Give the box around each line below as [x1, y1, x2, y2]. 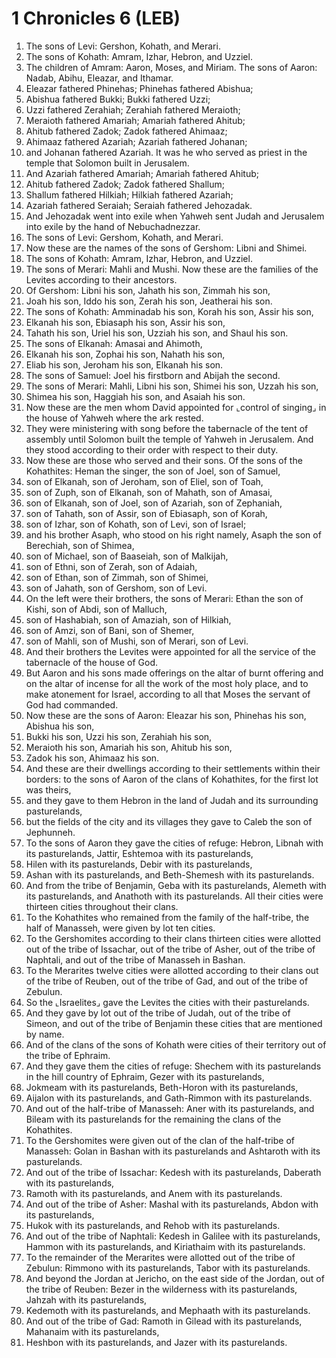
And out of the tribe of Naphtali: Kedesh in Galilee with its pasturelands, [25, 1230, 321, 1242]
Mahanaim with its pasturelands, [25, 1325, 160, 1337]
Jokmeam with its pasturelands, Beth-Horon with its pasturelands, [25, 1081, 299, 1093]
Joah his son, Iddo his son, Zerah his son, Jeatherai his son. [25, 295, 273, 307]
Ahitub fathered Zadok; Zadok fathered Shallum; [25, 178, 226, 190]
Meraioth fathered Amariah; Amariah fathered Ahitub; [25, 114, 246, 126]
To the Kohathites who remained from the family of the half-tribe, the [25, 911, 310, 923]
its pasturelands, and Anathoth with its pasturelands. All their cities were [25, 890, 324, 902]
